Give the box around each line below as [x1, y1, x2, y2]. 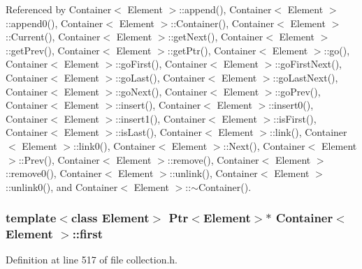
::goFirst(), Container [115, 56, 208, 71]
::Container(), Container [171, 15, 275, 30]
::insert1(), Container [115, 111, 206, 125]
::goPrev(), [275, 84, 321, 98]
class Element [71, 209, 150, 226]
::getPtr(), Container [167, 43, 256, 57]
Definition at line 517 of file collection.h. [6, 252, 178, 267]
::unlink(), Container [169, 166, 258, 180]
